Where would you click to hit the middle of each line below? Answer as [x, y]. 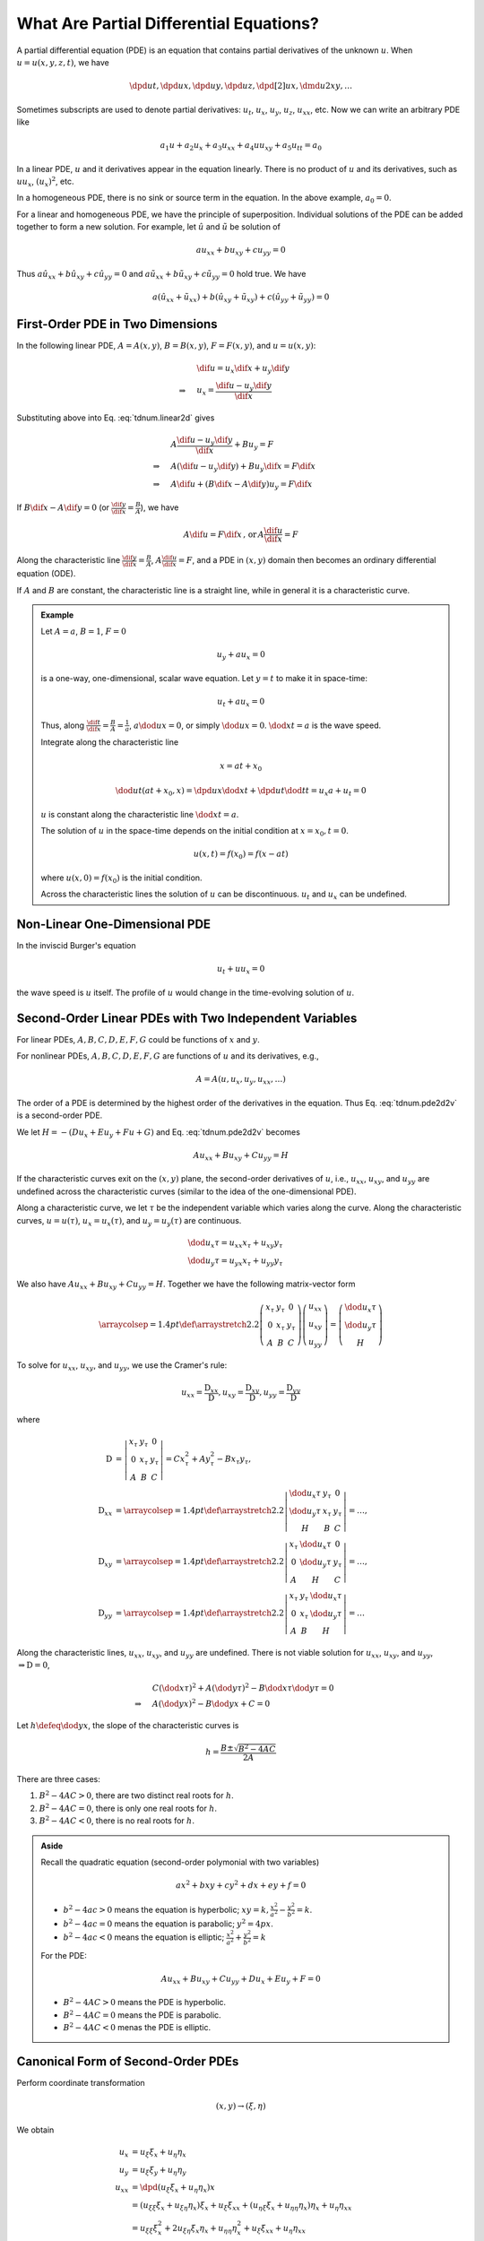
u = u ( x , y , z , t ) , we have [63, 62]
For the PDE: [64, 1955]
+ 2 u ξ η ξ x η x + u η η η [201, 2229]
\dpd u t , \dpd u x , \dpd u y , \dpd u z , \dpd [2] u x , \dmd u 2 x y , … [241, 86]
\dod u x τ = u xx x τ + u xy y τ [235, 1243]
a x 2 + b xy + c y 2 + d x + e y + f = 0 [241, 1885]
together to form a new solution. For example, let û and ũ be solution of [149, 227]
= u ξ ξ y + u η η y [159, 2171]
